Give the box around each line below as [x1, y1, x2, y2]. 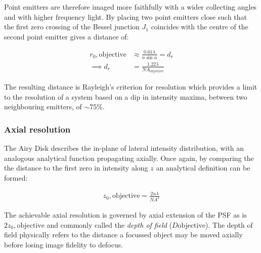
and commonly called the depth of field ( [47, 219, 172, 230]
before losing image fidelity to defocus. [4, 239, 123, 249]
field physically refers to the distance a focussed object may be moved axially [4, 229, 243, 240]
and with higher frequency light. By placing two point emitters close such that [4, 11, 247, 22]
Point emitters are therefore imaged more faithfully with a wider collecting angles [4, 2, 257, 12]
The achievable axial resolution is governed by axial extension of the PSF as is [4, 209, 247, 220]
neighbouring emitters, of [4, 101, 82, 112]
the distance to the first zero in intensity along [4, 162, 148, 173]
